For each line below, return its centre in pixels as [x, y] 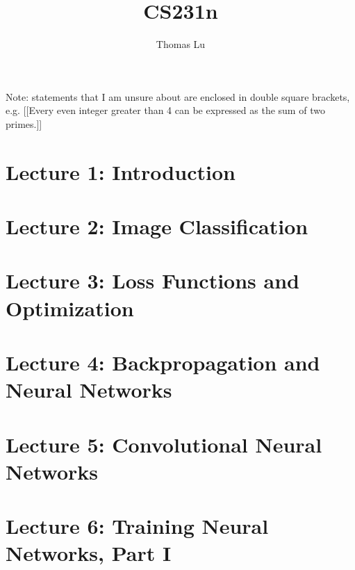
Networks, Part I [89, 553]
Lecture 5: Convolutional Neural [164, 444]
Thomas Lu [181, 44]
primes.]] [24, 123]
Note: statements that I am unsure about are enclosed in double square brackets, [178, 96]
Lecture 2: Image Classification [157, 226]
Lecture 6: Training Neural [137, 526]
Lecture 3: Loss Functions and [152, 280]
